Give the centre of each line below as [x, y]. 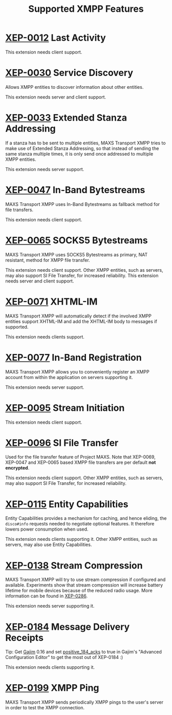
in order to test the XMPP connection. [45, 708]
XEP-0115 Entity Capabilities [67, 504]
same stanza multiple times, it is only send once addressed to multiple [79, 154]
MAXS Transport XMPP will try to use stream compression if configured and [85, 580]
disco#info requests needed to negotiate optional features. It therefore [80, 524]
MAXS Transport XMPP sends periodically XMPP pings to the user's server [84, 702]
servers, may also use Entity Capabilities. [49, 544]
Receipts [24, 638]
